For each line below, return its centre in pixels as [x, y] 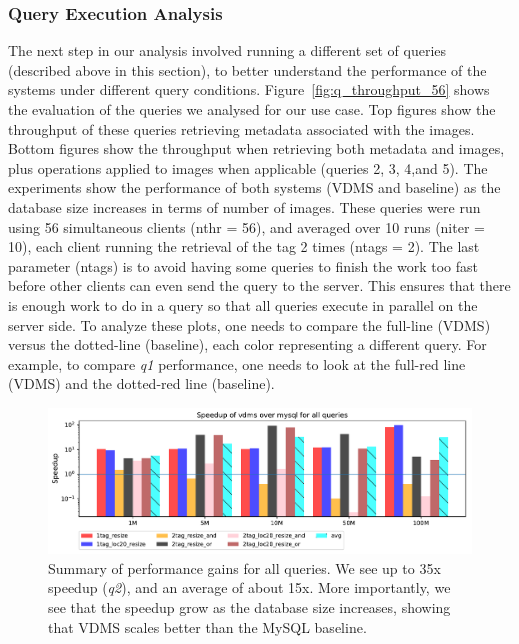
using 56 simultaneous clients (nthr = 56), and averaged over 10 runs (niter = [246, 226]
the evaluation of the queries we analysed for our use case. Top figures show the [252, 109]
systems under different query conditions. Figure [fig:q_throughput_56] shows [249, 89]
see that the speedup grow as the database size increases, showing [249, 606]
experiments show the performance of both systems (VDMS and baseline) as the [254, 187]
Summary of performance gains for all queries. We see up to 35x [244, 567]
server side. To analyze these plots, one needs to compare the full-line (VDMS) [249, 324]
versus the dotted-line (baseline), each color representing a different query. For [247, 344]
